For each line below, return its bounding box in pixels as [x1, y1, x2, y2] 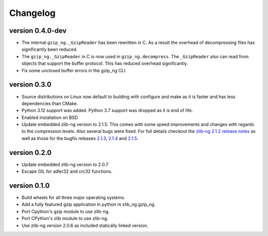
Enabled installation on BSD [21, 115, 78, 120]
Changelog [9, 7, 56, 18]
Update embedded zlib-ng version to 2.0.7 [21, 161, 109, 167]
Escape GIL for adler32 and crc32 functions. [21, 168, 113, 174]
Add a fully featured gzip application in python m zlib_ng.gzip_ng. [21, 202, 156, 208]
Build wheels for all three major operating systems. [21, 195, 126, 201]
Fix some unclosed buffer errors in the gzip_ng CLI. [21, 67, 127, 73]
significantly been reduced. [21, 46, 78, 52]
